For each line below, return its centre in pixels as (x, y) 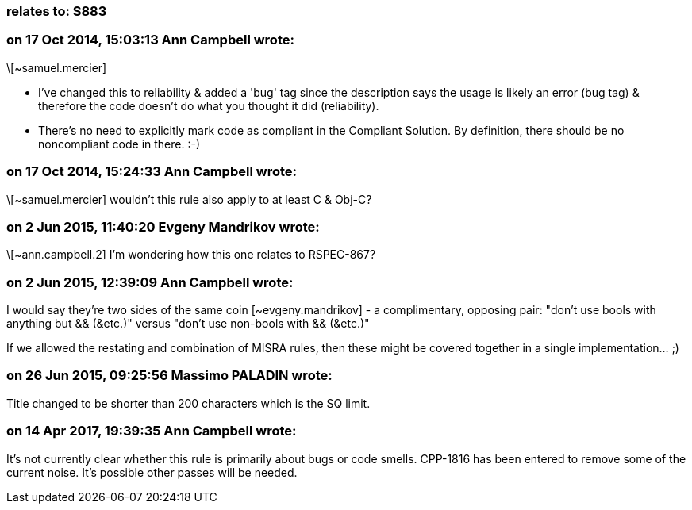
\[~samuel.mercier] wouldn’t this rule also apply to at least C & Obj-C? (189, 199)
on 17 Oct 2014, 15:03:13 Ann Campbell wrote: (150, 40)
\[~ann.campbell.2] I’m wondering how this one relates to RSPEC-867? (191, 255)
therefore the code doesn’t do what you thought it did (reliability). (209, 105)
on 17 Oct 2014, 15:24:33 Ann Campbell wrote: (152, 172)
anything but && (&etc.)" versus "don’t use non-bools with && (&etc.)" (188, 323)
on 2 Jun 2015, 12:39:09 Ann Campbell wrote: (150, 282)
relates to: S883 (57, 11)
